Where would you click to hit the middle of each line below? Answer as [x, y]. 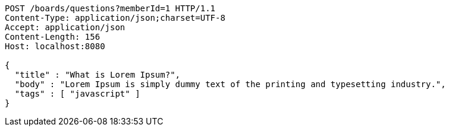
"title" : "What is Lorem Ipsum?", [98, 75]
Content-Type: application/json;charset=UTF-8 [115, 18]
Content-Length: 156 [53, 37]
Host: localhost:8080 [55, 46]
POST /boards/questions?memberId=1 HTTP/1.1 [110, 8]
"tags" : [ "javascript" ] [77, 94]
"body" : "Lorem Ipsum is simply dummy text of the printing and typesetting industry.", [230, 84]
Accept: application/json [65, 27]
